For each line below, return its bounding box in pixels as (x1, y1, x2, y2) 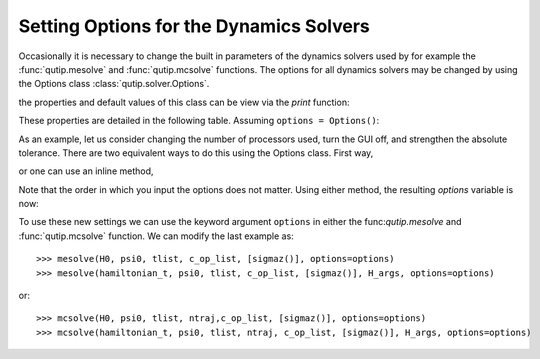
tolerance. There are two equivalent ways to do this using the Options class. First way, (18, 146, 374, 159)
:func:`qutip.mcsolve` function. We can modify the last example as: (18, 230, 294, 242)
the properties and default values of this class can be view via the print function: (18, 96, 350, 108)
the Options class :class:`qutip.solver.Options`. (18, 78, 210, 90)
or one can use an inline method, (18, 165, 154, 177)
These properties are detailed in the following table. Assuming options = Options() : (18, 115, 380, 127)
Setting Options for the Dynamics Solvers (18, 15, 370, 37)
